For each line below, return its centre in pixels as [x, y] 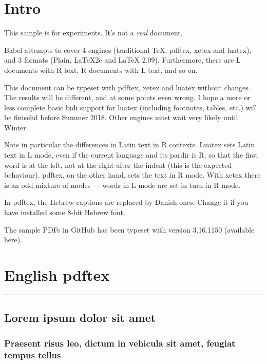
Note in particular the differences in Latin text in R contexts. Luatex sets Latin [130, 145]
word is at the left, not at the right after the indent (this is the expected [118, 165]
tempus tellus [33, 355]
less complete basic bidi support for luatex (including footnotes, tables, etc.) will [131, 107]
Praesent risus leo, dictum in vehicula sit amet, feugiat [120, 343]
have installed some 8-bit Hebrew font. [65, 212]
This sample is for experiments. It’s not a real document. [93, 33]
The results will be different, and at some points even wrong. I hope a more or [127, 97]
